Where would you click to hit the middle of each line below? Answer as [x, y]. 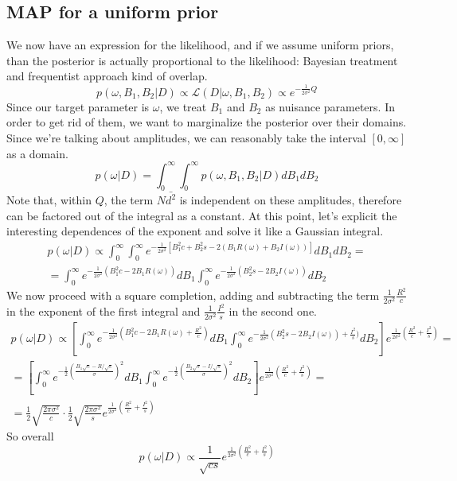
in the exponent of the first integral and [104, 310]
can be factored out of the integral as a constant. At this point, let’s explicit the [202, 215]
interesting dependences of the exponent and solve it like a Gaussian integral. [195, 231]
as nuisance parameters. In [330, 106]
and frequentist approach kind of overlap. [107, 76]
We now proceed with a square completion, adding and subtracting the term [193, 295]
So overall [30, 436]
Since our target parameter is [78, 106]
